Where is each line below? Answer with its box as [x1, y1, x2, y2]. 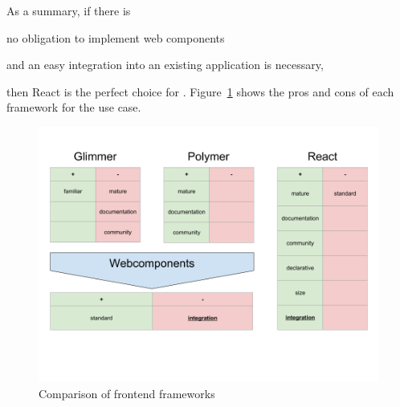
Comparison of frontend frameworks [39, 385, 215, 401]
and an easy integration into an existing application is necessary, [6, 56, 324, 73]
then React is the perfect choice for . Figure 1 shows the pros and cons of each [6, 83, 394, 100]
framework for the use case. [6, 99, 141, 116]
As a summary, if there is [6, 2, 131, 18]
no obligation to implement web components [6, 29, 225, 46]
